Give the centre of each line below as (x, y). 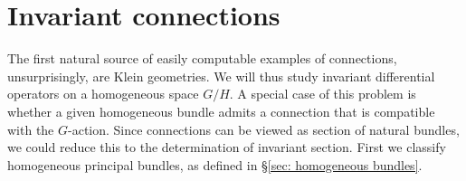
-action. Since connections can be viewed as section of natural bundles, (264, 129)
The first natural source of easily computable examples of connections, (202, 58)
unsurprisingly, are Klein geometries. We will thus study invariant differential (221, 76)
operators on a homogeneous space (103, 94)
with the (31, 129)
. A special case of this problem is (323, 94)
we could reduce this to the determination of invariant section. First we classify (227, 147)
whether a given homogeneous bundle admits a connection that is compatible (221, 111)
